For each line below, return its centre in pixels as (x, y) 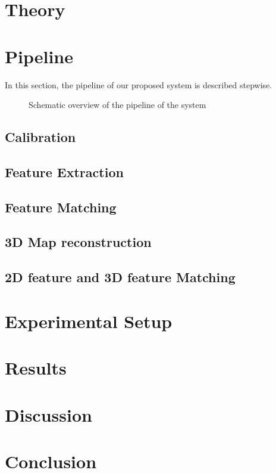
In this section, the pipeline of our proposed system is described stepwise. (139, 84)
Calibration (40, 137)
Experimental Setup (89, 321)
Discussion (48, 414)
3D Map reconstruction (78, 242)
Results (36, 368)
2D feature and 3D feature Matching (120, 277)
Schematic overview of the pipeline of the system (117, 105)
